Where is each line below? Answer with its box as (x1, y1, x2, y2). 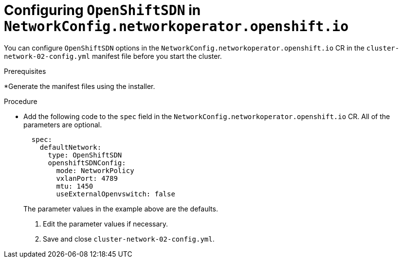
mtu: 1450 (56, 182, 93, 190)
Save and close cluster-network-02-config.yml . (43, 234, 215, 243)
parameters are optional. (23, 120, 102, 129)
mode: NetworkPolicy (56, 166, 134, 175)
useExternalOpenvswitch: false (56, 190, 175, 198)
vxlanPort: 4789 (56, 174, 118, 182)
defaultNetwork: (39, 143, 102, 151)
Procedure (4, 97, 37, 105)
